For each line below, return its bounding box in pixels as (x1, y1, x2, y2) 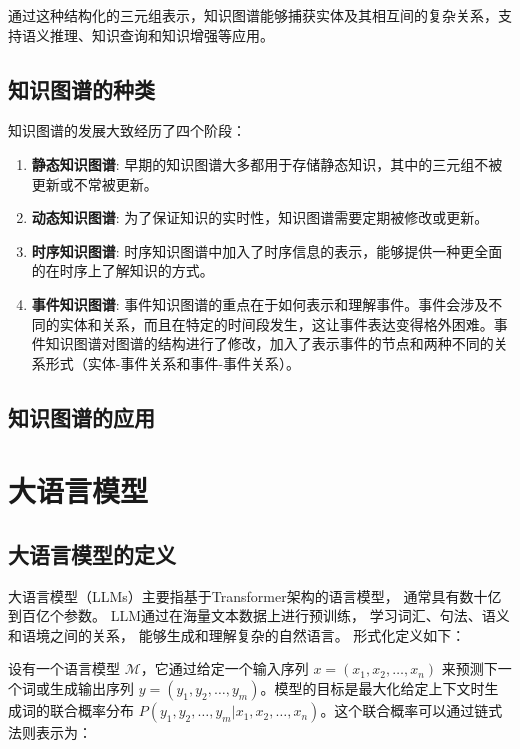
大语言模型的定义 (8, 538, 176, 569)
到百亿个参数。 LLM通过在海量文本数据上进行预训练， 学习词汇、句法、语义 (8, 605, 510, 626)
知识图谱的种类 (8, 73, 155, 104)
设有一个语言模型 (8, 658, 120, 679)
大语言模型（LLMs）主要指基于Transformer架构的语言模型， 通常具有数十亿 (8, 585, 502, 606)
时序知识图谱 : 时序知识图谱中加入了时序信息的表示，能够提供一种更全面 (31, 240, 503, 261)
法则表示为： (8, 722, 92, 743)
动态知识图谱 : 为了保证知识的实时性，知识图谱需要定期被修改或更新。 (31, 207, 489, 228)
